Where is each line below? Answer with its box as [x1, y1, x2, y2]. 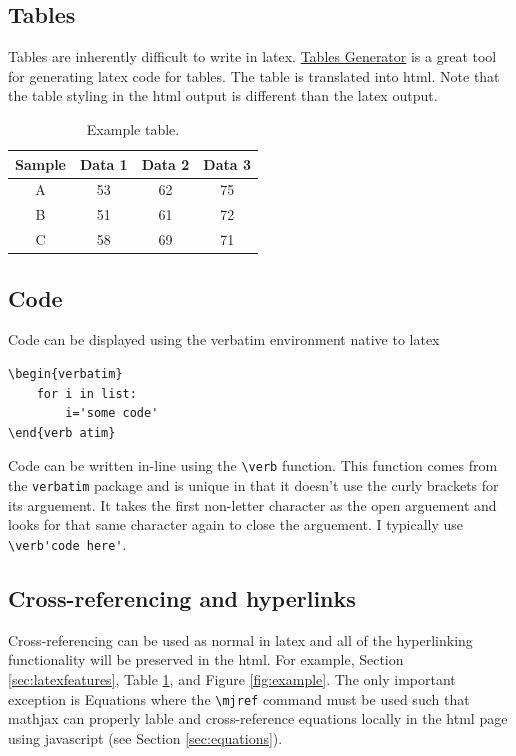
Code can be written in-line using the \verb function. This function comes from [8, 455, 498, 476]
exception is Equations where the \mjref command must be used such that [8, 688, 470, 709]
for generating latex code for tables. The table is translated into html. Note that [8, 65, 500, 86]
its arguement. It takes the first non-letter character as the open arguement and [8, 494, 497, 515]
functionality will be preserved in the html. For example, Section [8, 649, 404, 670]
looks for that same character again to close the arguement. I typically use [8, 514, 464, 535]
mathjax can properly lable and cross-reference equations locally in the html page [8, 708, 508, 729]
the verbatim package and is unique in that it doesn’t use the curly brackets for [8, 475, 499, 496]
